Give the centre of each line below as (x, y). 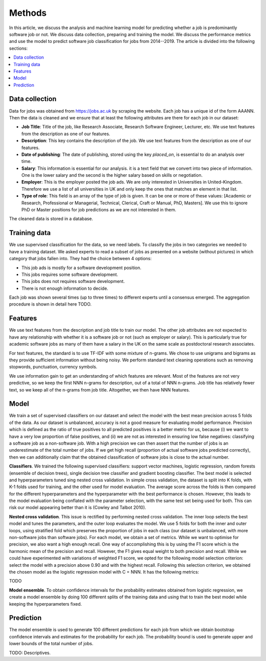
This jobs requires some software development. (70, 274)
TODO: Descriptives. (30, 653)
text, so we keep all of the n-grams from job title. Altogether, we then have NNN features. (100, 389)
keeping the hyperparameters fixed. (46, 604)
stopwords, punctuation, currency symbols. (53, 367)
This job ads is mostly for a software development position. (81, 268)
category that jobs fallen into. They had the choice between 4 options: (81, 259)
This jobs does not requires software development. (73, 281)
